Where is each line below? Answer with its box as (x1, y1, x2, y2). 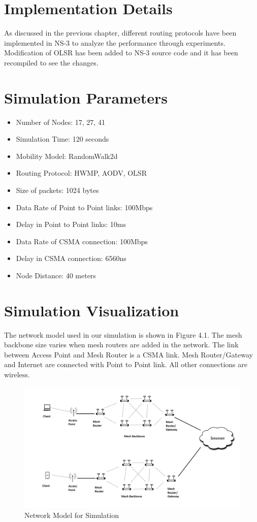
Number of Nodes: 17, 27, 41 (16, 116, 105, 127)
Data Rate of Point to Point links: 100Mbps (16, 202, 153, 212)
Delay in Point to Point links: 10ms (16, 219, 126, 230)
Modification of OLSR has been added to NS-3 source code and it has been (4, 47, 238, 58)
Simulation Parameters (4, 87, 168, 108)
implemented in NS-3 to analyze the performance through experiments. (4, 37, 226, 48)
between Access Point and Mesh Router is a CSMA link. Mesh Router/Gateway (4, 349, 253, 360)
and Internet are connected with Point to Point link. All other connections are (4, 359, 247, 370)
